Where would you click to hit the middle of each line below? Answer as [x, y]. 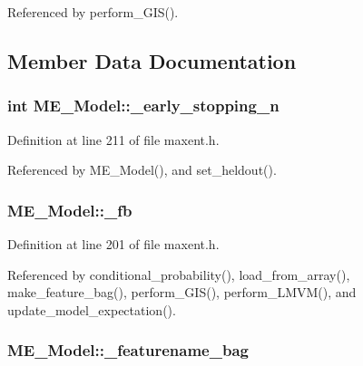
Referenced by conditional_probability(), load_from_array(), [179, 274]
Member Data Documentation [152, 60]
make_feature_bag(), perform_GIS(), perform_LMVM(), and [182, 292]
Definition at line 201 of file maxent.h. [113, 244]
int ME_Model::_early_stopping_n [143, 106]
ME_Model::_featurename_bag [128, 350]
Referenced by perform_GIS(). [93, 12]
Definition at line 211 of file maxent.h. [113, 139]
